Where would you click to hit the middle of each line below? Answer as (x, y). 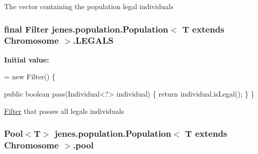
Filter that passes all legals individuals (64, 111)
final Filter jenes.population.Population (86, 29)
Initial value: (27, 59)
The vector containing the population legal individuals (89, 6)
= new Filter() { (30, 76)
